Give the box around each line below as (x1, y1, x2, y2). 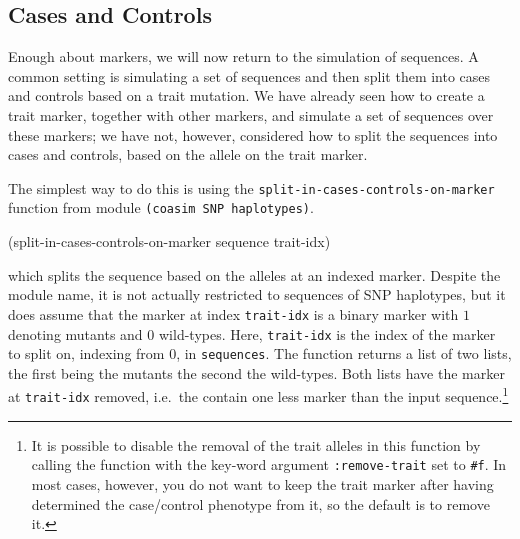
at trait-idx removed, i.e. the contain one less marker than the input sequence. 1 (8, 383, 509, 407)
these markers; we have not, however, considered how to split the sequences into (8, 124, 498, 145)
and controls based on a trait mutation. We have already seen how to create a (8, 85, 485, 106)
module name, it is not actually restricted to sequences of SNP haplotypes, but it (8, 284, 506, 305)
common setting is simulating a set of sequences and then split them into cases (8, 65, 491, 86)
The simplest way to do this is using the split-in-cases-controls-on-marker (8, 177, 495, 198)
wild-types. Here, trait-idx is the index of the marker (158, 323, 496, 344)
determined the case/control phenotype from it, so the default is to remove (31, 493, 490, 514)
